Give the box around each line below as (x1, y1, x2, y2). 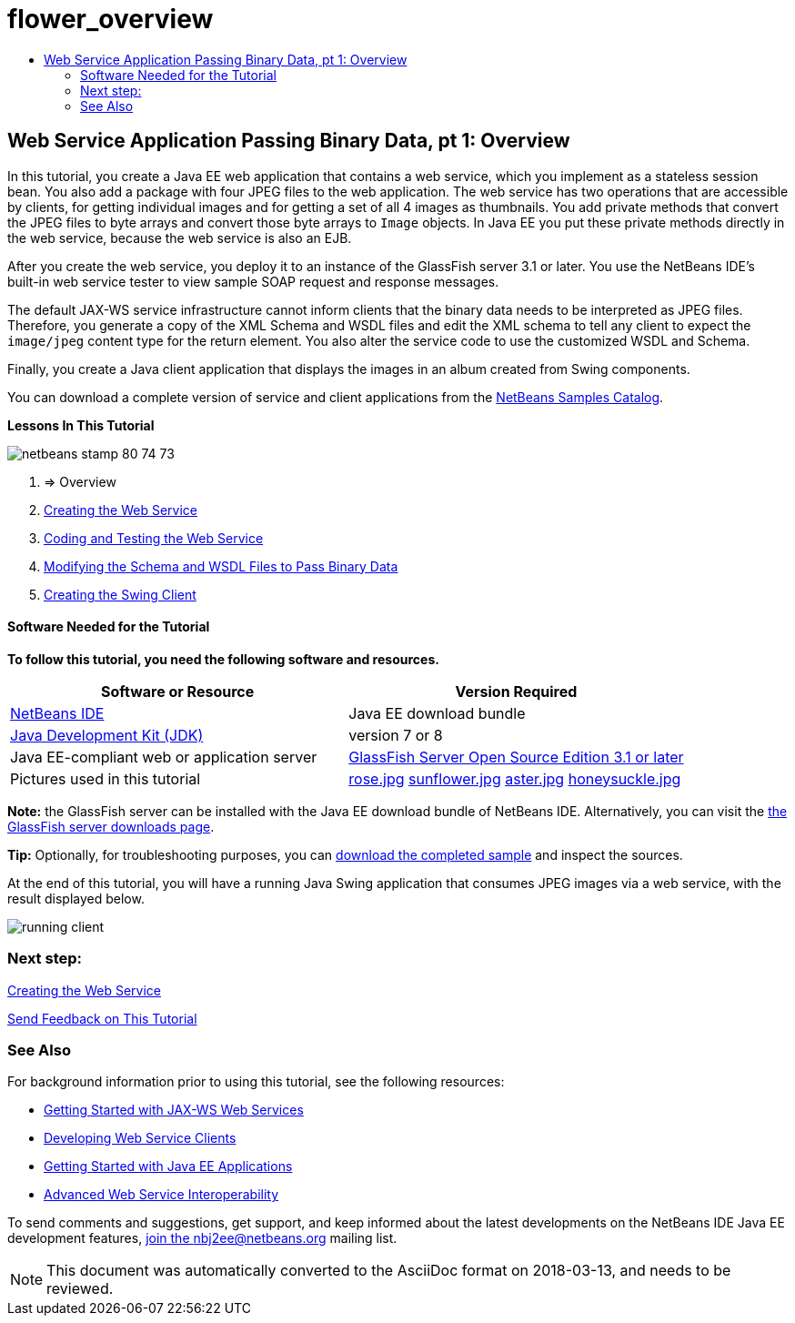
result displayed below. (7, 890, 145, 906)
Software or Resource (101, 682, 255, 701)
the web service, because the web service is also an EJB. (7, 229, 352, 246)
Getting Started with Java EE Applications (44, 1158, 293, 1175)
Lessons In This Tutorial (7, 417, 155, 433)
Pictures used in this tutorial (10, 769, 201, 788)
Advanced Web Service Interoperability (44, 1187, 279, 1203)
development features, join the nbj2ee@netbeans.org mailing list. (7, 1230, 397, 1247)
